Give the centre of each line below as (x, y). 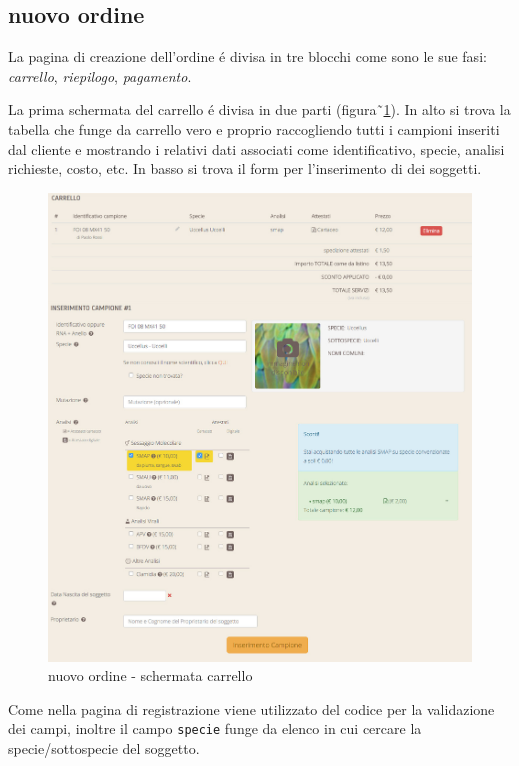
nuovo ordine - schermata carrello (150, 675)
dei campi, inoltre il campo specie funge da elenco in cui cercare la (215, 728)
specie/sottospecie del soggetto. (104, 748)
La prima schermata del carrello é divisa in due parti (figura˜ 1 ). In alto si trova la (259, 109)
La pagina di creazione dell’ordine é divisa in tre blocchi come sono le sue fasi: (247, 56)
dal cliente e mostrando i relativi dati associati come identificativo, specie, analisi (256, 148)
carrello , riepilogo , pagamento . (100, 75)
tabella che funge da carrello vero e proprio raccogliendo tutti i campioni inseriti (254, 128)
